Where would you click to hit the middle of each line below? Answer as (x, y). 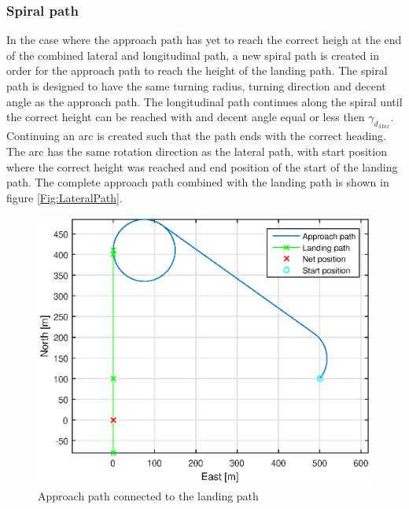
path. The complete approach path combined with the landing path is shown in (198, 182)
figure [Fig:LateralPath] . (64, 197)
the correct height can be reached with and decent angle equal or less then (186, 117)
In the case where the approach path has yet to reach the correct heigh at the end (204, 40)
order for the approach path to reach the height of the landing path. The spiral (197, 70)
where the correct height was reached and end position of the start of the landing (202, 166)
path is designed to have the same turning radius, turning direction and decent (196, 86)
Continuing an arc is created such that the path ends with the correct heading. (196, 136)
